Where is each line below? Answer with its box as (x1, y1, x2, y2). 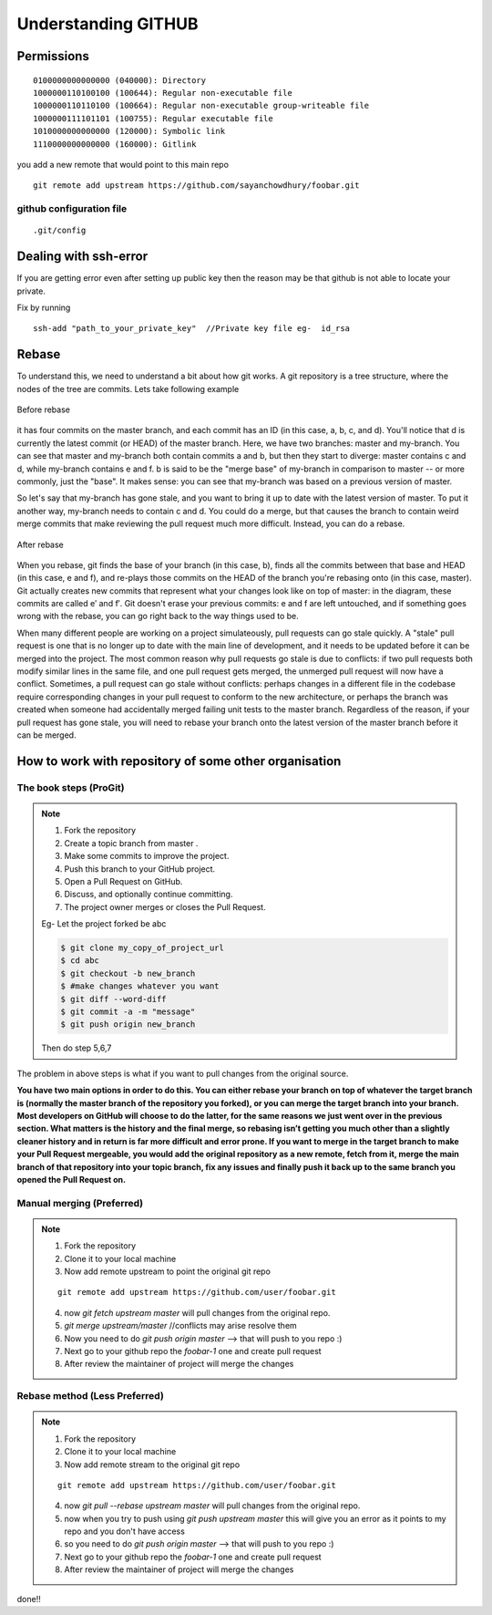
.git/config (33, 225, 87, 236)
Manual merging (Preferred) (16, 1196, 144, 1209)
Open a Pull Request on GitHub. (64, 875, 183, 886)
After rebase (16, 539, 64, 550)
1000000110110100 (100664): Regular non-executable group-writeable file (33, 100, 370, 111)
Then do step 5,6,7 (41, 1042, 112, 1053)
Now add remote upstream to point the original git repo (64, 1266, 271, 1277)
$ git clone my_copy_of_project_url (60, 943, 225, 953)
